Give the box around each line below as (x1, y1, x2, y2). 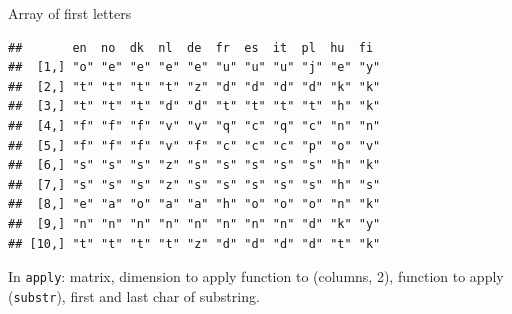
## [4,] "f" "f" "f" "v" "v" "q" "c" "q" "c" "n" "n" (8, 118, 381, 133)
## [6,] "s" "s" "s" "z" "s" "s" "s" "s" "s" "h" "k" (8, 158, 381, 173)
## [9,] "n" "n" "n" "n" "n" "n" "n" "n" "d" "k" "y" (8, 216, 381, 231)
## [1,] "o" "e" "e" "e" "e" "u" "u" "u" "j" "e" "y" (8, 60, 381, 75)
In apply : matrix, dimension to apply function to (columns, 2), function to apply (8, 266, 504, 287)
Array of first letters (8, 3, 132, 23)
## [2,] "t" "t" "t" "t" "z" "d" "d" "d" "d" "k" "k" (8, 79, 381, 94)
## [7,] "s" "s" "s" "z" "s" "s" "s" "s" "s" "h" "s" (8, 177, 381, 192)
